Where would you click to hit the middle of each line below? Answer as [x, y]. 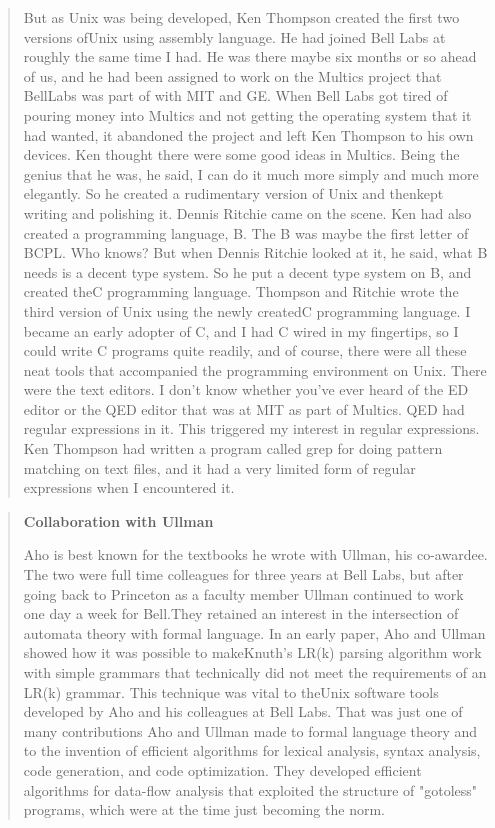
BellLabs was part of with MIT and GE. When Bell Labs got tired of [235, 95]
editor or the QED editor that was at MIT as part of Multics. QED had [244, 408]
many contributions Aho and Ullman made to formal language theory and [250, 730]
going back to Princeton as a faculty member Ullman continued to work [243, 593]
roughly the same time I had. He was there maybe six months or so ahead [250, 56]
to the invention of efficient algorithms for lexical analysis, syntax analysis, [252, 750]
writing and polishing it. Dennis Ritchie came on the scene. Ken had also [247, 212]
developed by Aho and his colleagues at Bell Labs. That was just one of [243, 711]
